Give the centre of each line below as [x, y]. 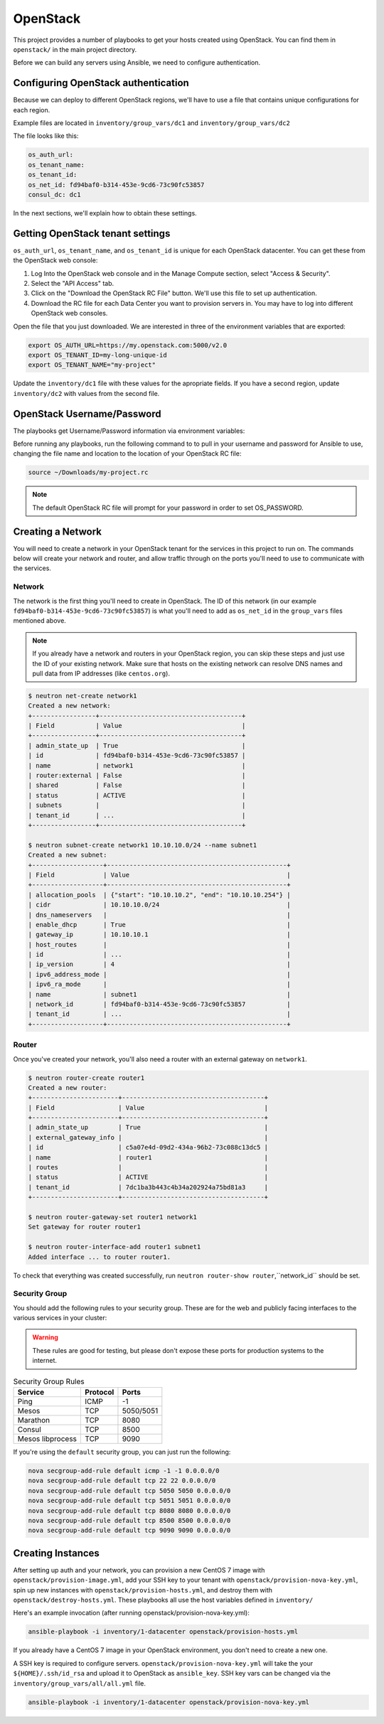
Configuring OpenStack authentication [101, 83]
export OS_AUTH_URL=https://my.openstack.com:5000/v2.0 [128, 345]
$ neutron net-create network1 [83, 696]
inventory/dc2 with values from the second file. [86, 393]
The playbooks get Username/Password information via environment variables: [129, 431]
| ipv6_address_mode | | [159, 974]
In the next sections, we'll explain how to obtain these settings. [105, 213]
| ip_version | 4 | [159, 964]
